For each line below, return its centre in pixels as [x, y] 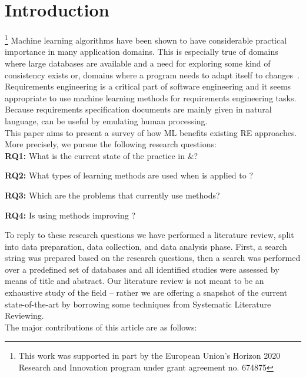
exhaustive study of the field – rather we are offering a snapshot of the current [146, 292]
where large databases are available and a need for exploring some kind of [138, 63]
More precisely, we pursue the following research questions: [111, 144]
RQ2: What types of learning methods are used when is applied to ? [129, 175]
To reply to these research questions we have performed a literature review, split [149, 235]
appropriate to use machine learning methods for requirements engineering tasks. [151, 97]
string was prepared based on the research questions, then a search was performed [153, 258]
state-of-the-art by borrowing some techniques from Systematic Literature [138, 304]
